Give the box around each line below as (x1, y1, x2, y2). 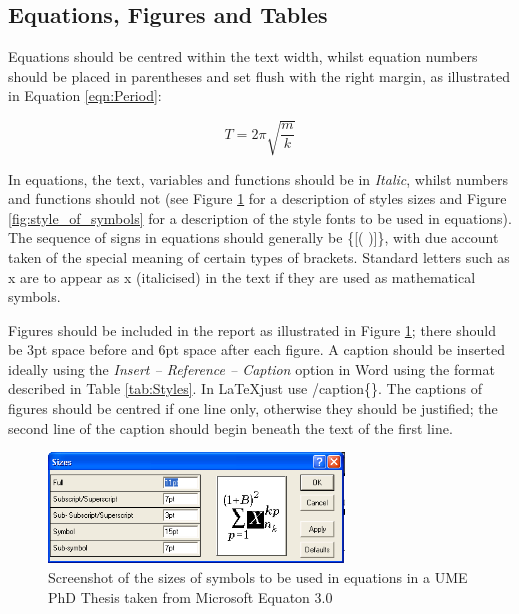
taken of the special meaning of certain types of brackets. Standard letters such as (8, 246, 510, 267)
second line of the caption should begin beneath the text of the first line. (8, 417, 453, 438)
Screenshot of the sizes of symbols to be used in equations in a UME (48, 566, 468, 587)
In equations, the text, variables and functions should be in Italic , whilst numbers (8, 168, 508, 189)
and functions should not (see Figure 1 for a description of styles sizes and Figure (8, 188, 507, 209)
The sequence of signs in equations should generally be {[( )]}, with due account (8, 227, 499, 248)
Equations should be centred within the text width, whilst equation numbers (8, 46, 478, 67)
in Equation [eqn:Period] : (8, 85, 162, 106)
